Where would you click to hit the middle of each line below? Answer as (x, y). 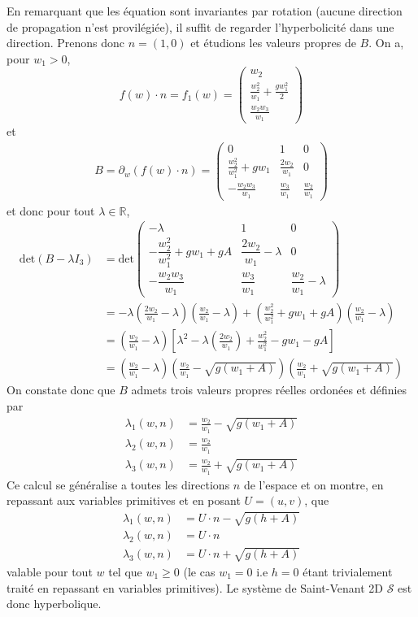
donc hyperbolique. (54, 604)
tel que (125, 571)
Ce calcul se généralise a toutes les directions (118, 484)
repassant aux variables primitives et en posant (124, 500)
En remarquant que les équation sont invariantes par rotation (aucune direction (205, 11)
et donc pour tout (51, 210)
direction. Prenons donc (66, 43)
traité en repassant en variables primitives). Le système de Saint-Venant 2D (195, 587)
